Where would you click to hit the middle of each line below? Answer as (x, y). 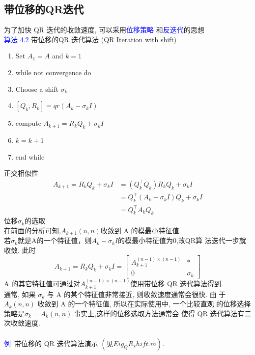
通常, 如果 (20, 294)
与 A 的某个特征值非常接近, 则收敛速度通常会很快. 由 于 (136, 294)
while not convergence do (53, 72)
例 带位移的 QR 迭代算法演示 (51, 343)
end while (30, 156)
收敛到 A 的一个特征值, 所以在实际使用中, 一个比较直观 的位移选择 (144, 304)
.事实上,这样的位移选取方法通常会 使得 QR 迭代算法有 (158, 313)
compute (28, 123)
